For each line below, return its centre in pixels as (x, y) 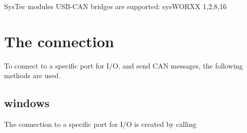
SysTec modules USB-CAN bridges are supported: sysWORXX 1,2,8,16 (115, 6)
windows (27, 103)
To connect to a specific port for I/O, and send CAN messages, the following (123, 65)
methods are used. (33, 75)
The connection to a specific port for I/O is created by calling (100, 124)
